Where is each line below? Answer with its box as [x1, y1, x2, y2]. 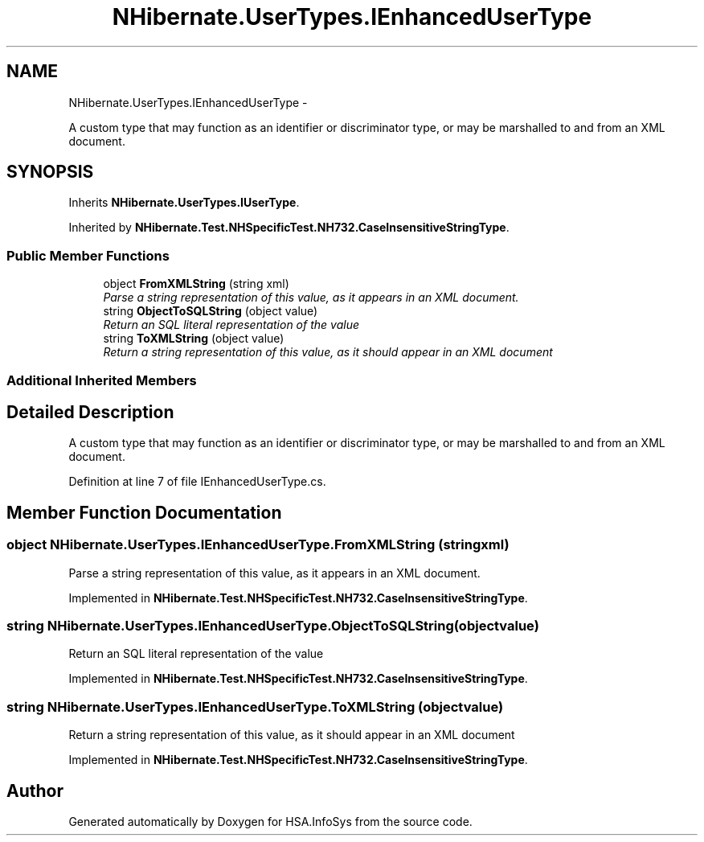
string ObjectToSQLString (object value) [103, 304, 318, 318]
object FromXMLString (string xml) [103, 277, 289, 291]
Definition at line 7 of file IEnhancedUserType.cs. [68, 474, 326, 489]
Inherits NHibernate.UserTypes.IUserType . [68, 195, 300, 210]
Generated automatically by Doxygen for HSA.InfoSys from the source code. [68, 814, 473, 828]
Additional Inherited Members [6, 372, 197, 388]
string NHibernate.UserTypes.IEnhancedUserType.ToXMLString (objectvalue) [6, 698, 504, 715]
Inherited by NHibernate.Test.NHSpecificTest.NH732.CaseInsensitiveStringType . [68, 220, 510, 235]
